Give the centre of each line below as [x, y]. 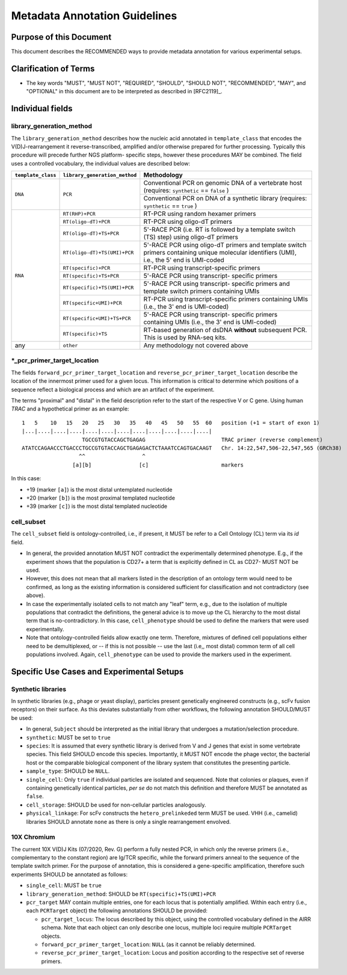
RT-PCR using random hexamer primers [200, 214]
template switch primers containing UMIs [201, 291]
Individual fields [42, 109]
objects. [51, 936]
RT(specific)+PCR [87, 268]
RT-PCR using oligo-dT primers [188, 221]
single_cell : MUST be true [64, 885]
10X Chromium [33, 837]
